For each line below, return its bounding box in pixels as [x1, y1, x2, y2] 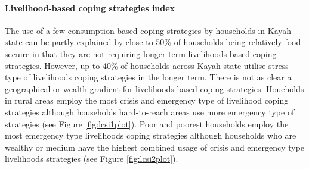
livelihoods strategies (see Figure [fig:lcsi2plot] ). [5, 152, 178, 165]
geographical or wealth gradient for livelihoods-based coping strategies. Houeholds [5, 82, 304, 95]
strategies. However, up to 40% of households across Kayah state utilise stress [5, 59, 289, 71]
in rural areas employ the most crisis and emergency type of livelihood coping [5, 94, 289, 107]
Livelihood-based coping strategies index [5, 1, 175, 14]
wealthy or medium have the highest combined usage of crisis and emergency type [5, 140, 305, 153]
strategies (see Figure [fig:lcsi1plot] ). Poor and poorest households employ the [5, 117, 289, 130]
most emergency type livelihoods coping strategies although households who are [5, 129, 296, 142]
